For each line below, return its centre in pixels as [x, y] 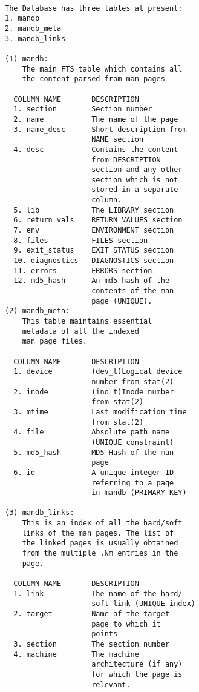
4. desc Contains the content [96, 149]
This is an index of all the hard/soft [102, 523]
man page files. [55, 341]
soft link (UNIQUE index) [143, 604]
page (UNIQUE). [122, 301]
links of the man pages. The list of [98, 533]
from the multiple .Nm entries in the [100, 554]
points [105, 634]
